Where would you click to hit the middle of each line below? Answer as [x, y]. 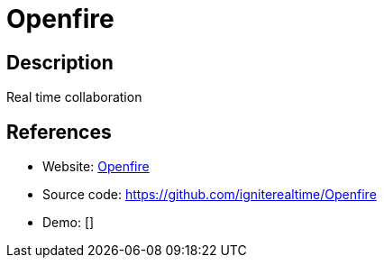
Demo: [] [69, 223]
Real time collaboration [74, 97]
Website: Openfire [96, 167]
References [59, 132]
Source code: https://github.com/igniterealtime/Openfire [210, 195]
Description [60, 62]
